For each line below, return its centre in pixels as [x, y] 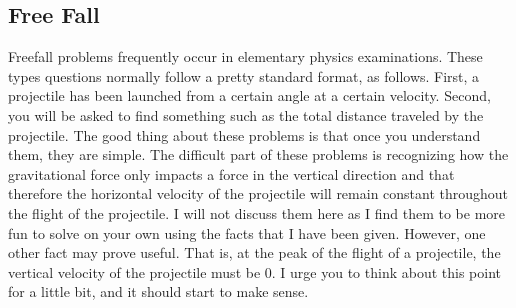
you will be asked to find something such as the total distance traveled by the [246, 114]
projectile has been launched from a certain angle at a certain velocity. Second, [249, 95]
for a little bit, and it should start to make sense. [158, 291]
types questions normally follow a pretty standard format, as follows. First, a [244, 75]
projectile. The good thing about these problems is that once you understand [244, 134]
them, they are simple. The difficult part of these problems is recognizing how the [258, 154]
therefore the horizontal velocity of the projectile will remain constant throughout [258, 193]
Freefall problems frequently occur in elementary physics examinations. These [245, 56]
